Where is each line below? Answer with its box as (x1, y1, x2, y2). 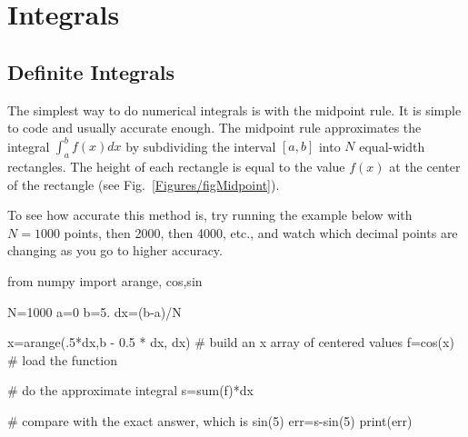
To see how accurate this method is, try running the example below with (7, 205, 413, 224)
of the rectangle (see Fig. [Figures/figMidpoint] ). (7, 174, 280, 194)
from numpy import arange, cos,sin (7, 272, 203, 291)
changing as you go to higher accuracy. (7, 241, 223, 260)
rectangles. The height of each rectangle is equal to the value (7, 157, 345, 176)
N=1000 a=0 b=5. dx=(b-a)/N (7, 302, 182, 321)
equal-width (359, 136, 425, 155)
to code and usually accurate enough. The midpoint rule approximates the (7, 118, 422, 137)
